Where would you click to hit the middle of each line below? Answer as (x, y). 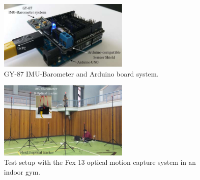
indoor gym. (22, 172)
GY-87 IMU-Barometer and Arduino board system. (81, 73)
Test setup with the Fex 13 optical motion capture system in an (100, 162)
